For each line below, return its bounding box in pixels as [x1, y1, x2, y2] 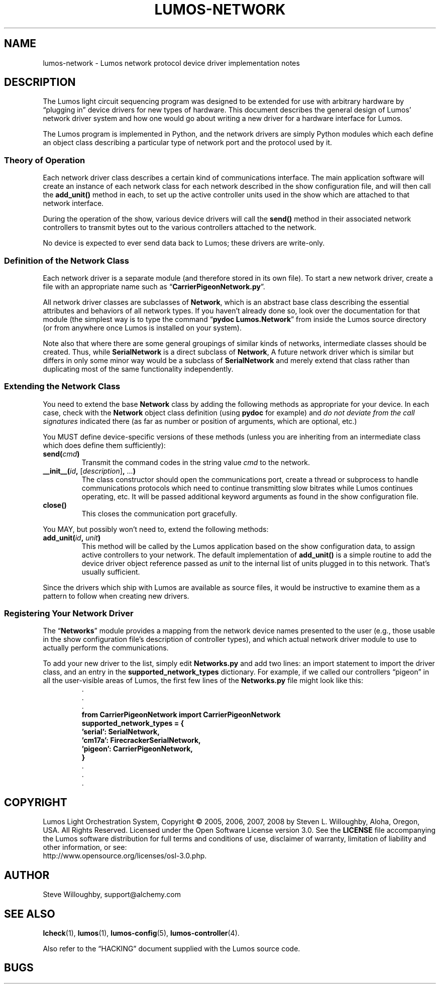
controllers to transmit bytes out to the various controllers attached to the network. [43, 223, 316, 232]
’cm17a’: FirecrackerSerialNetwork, [81, 736, 201, 745]
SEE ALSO [4, 907, 55, 920]
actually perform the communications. [43, 643, 169, 652]
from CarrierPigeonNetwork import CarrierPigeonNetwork [81, 710, 281, 719]
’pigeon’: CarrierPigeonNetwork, [81, 744, 193, 753]
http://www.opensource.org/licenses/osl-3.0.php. [43, 851, 207, 860]
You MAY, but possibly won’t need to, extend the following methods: [43, 524, 269, 533]
